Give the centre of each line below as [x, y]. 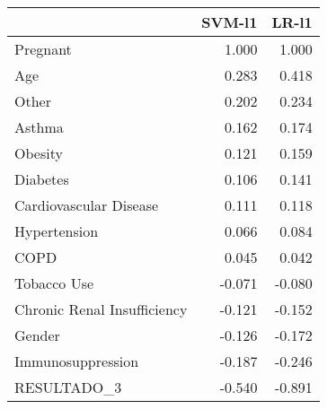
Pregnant [43, 49]
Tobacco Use [54, 283]
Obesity [39, 153]
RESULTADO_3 [68, 387]
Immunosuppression [77, 361]
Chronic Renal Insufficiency [101, 309]
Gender [37, 335]
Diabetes [42, 179]
